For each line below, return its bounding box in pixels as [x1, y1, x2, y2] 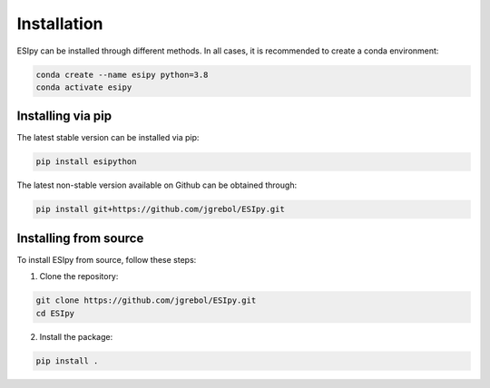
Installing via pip [16, 109, 113, 124]
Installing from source [16, 230, 144, 246]
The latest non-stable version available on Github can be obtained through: [16, 179, 298, 190]
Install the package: [39, 331, 113, 342]
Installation [16, 14, 103, 34]
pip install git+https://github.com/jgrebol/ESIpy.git [35, 204, 285, 215]
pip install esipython [35, 157, 137, 167]
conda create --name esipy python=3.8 [35, 69, 209, 80]
